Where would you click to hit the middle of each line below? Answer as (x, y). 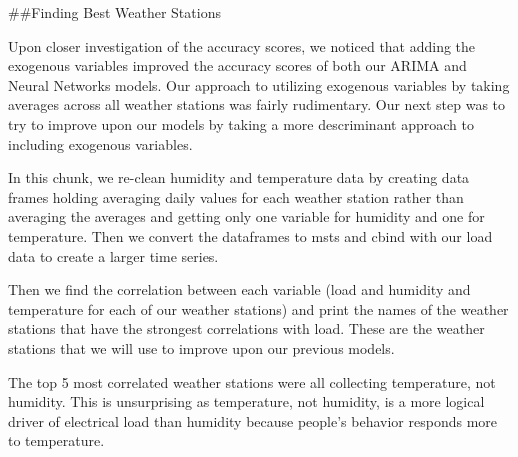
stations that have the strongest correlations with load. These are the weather (246, 328)
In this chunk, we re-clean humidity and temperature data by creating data (239, 177)
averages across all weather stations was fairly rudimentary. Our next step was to (257, 104)
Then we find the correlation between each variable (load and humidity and (239, 289)
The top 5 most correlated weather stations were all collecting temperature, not (252, 381)
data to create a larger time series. (113, 255)
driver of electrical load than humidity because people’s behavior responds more (253, 420)
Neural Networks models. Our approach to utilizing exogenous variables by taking (259, 84)
